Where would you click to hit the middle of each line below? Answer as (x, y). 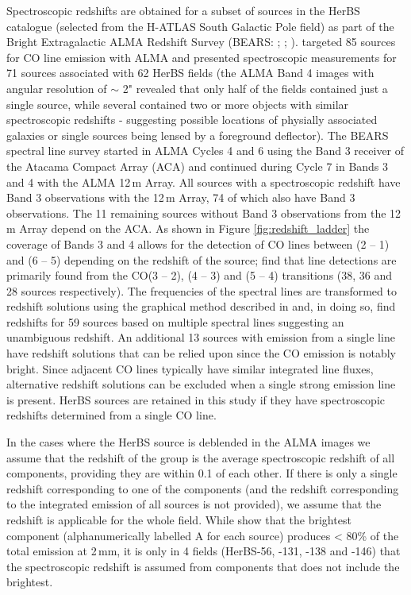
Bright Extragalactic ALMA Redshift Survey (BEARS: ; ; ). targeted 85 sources (201, 42)
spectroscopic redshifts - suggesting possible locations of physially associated (192, 120)
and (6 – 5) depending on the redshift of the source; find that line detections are (202, 259)
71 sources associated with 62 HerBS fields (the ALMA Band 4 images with (190, 73)
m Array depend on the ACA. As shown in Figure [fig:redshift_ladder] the (188, 228)
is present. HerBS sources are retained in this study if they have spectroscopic (196, 399)
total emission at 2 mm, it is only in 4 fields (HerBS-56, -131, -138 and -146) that (204, 551)
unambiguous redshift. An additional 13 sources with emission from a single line (201, 337)
